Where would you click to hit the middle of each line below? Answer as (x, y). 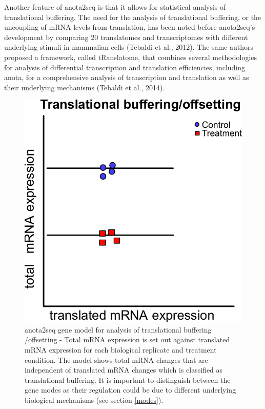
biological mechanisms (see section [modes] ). (94, 400)
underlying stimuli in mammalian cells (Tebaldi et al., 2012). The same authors (129, 47)
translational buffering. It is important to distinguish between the (128, 379)
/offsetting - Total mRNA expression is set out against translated (127, 339)
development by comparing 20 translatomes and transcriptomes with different (126, 37)
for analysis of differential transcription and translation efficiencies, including (125, 67)
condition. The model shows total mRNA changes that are (116, 359)
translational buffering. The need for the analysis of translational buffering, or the (133, 17)
